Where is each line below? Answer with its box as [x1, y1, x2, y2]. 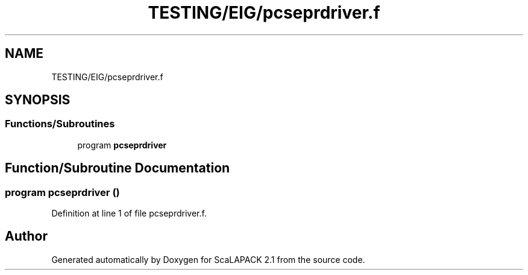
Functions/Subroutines [5, 118, 115, 130]
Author [5, 229, 48, 244]
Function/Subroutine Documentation [5, 160, 230, 176]
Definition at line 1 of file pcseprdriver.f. [51, 208, 207, 219]
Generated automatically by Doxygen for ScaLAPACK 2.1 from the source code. [51, 254, 365, 265]
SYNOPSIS [5, 92, 71, 108]
